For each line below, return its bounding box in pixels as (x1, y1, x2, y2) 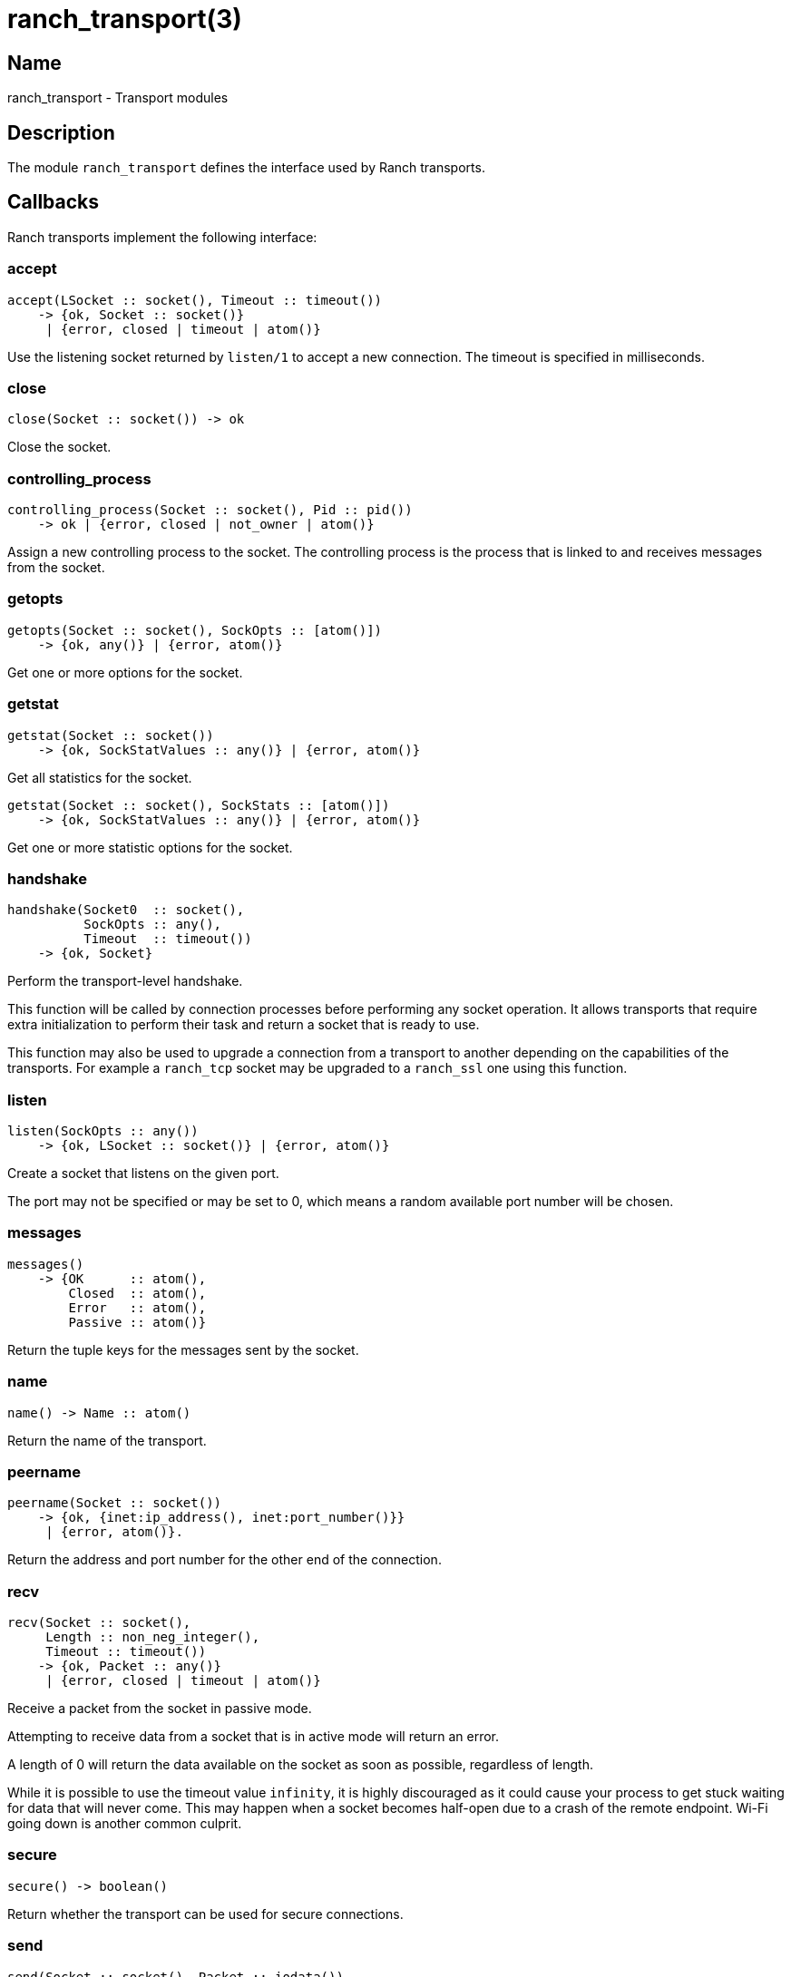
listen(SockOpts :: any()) (7, 1124, 199, 1139)
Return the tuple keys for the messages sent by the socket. (7, 1341, 359, 1358)
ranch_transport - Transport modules (7, 90, 229, 106)
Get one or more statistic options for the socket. (7, 839, 293, 855)
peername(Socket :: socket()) (7, 1495, 222, 1511)
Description (7, 121, 115, 144)
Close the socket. (7, 439, 112, 455)
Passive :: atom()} (68, 1314, 207, 1329)
